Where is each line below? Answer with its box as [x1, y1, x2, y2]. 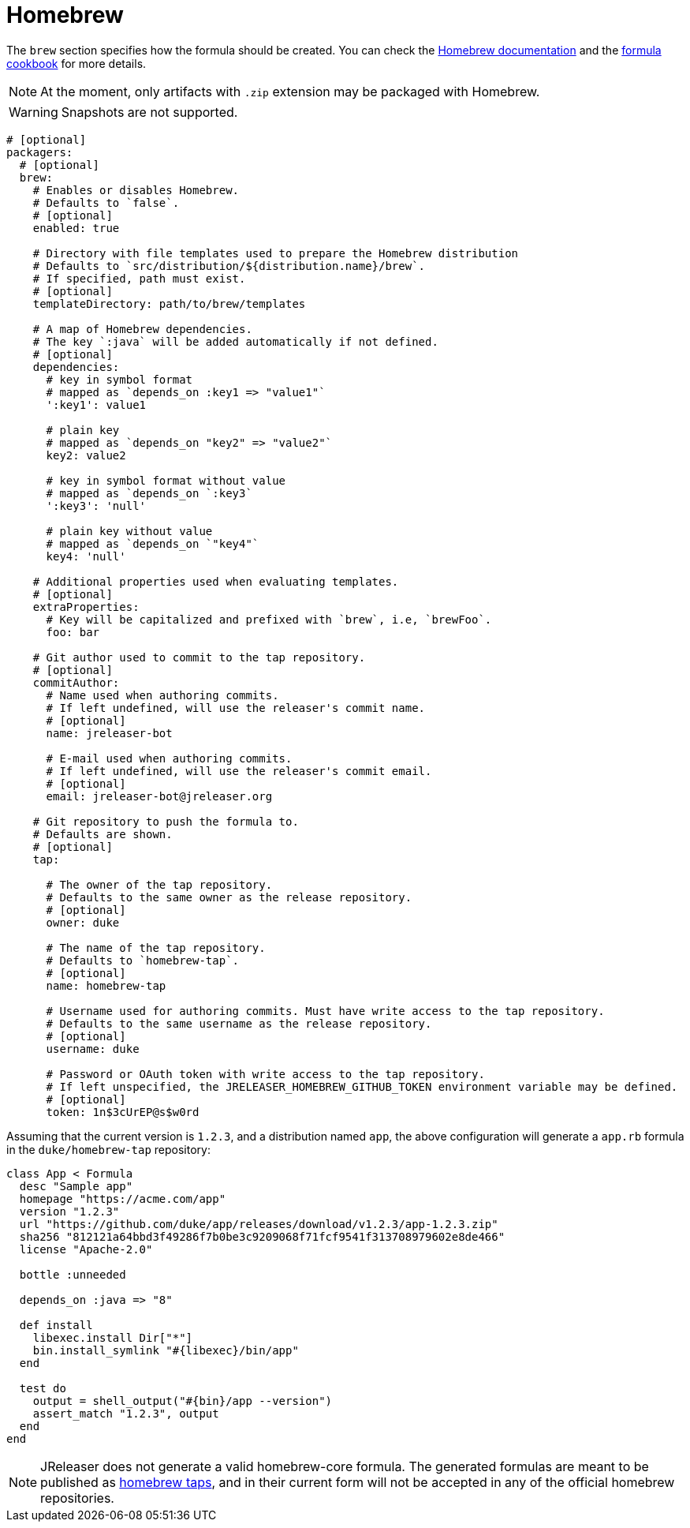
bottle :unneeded [19, 1268, 126, 1281]
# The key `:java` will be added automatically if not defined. [32, 335, 438, 348]
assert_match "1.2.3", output [32, 1406, 219, 1420]
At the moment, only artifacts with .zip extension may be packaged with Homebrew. [40, 83, 540, 99]
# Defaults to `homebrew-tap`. [46, 953, 240, 967]
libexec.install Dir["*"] [32, 1331, 193, 1344]
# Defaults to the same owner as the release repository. [46, 890, 412, 904]
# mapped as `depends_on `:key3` [46, 486, 252, 500]
